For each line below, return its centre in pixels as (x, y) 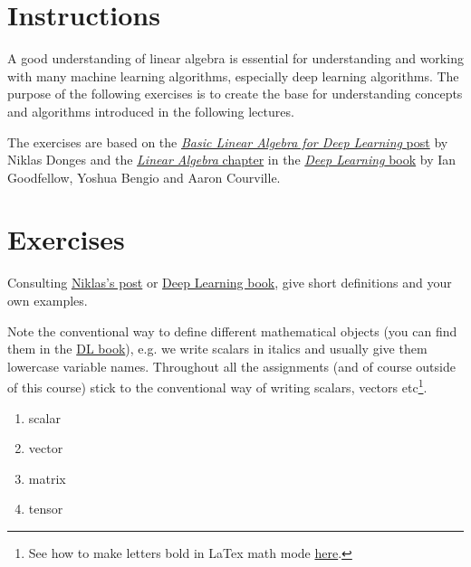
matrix (47, 478)
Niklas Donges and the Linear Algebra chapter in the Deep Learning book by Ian (232, 160)
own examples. (48, 300)
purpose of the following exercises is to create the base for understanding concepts (235, 94)
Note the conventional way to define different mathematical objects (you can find (232, 331)
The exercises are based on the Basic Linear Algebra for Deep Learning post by (228, 142)
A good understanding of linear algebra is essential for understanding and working (235, 58)
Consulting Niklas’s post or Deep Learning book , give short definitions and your (230, 283)
